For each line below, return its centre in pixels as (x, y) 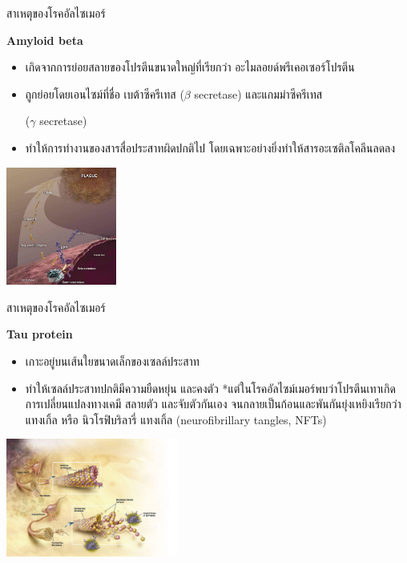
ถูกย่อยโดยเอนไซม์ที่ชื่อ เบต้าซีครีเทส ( (105, 93)
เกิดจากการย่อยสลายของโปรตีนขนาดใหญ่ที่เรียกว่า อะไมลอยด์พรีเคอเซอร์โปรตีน (190, 67)
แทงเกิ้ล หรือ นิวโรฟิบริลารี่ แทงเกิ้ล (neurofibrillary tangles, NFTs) (176, 419)
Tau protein (40, 334)
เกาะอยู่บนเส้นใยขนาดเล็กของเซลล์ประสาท (112, 361)
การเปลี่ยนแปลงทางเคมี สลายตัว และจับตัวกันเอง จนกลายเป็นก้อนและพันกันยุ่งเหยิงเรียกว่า (213, 404)
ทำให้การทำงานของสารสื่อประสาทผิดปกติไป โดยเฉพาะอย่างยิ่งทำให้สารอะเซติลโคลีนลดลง (210, 147)
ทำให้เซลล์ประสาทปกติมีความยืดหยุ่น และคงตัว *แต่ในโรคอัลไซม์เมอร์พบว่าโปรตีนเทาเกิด (210, 388)
